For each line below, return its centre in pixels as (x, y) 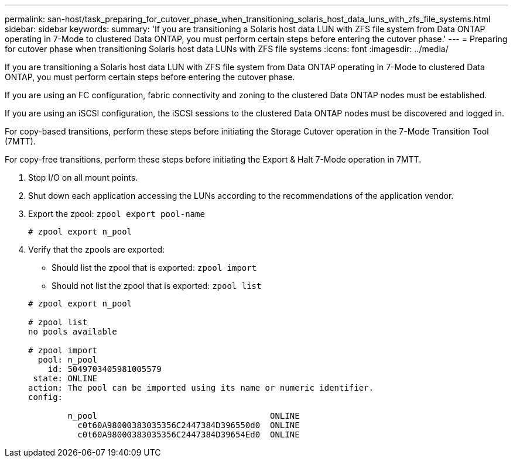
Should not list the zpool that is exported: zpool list (157, 286)
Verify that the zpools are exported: (97, 249)
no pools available (73, 332)
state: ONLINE (65, 378)
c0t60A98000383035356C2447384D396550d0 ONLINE (189, 425)
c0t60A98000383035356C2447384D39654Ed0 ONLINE (189, 435)
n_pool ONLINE (184, 416)
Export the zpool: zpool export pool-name (117, 214)
